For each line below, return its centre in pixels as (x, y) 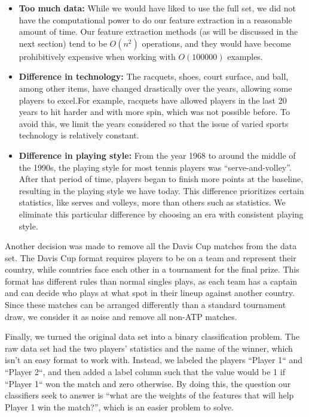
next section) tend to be (63, 43)
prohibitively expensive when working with (97, 56)
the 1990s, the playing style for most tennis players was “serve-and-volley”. (155, 167)
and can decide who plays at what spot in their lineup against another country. (150, 293)
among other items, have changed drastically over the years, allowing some (155, 88)
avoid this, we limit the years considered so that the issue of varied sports (154, 123)
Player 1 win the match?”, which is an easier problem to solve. (119, 407)
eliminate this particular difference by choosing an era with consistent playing (161, 214)
